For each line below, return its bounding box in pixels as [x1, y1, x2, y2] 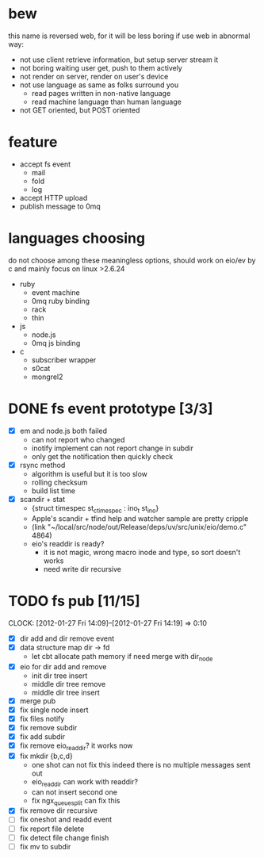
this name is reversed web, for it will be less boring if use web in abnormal [8, 31, 251, 40]
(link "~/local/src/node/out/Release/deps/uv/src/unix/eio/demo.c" [31, 522, 247, 531]
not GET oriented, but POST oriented [19, 105, 140, 115]
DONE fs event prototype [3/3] [8, 400, 213, 417]
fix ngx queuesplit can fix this [31, 795, 121, 807]
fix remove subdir [19, 722, 78, 732]
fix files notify [19, 714, 65, 723]
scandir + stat [19, 494, 66, 504]
